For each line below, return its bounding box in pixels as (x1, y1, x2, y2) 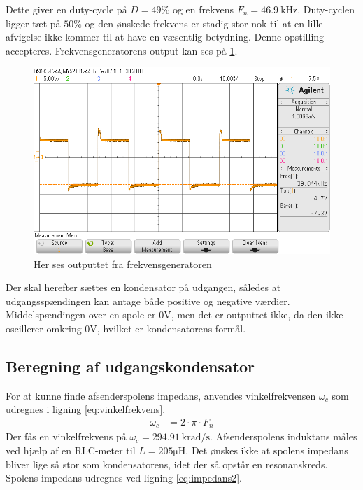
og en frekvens (172, 2, 234, 16)
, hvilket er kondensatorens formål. (97, 321, 246, 335)
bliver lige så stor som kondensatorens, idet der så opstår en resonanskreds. (6, 456, 328, 471)
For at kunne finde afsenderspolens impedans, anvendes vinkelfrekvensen (6, 388, 316, 402)
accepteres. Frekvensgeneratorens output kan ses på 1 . (6, 43, 238, 57)
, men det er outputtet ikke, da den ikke (171, 307, 343, 322)
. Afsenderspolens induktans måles (210, 429, 357, 444)
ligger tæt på (6, 15, 61, 30)
